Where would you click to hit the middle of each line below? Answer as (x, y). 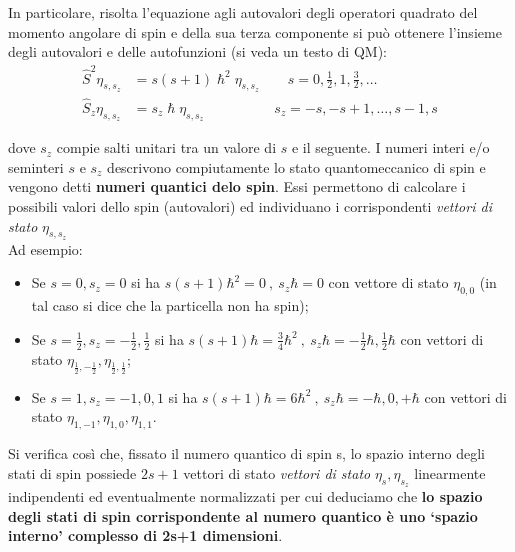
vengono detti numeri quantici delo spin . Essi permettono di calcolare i (237, 186)
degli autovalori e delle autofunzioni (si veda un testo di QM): (197, 51)
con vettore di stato (388, 282)
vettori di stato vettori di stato (277, 472)
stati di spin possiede (72, 472)
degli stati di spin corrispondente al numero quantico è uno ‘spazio (243, 515)
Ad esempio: (45, 248)
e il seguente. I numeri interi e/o (390, 147)
